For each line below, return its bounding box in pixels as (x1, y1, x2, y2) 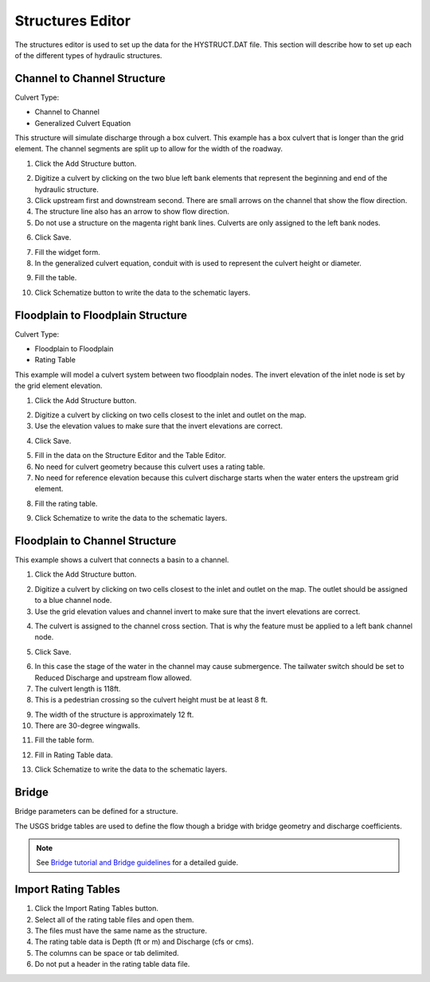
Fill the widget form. (34, 247, 100, 256)
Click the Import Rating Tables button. (34, 904, 159, 914)
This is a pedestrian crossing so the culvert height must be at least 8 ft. (34, 695, 268, 705)
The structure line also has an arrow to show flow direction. (34, 207, 230, 217)
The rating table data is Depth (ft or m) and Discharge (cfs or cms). (34, 937, 254, 947)
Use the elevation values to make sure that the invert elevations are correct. (34, 421, 283, 431)
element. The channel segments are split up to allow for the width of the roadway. (14, 144, 283, 154)
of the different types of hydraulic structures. (14, 50, 162, 60)
